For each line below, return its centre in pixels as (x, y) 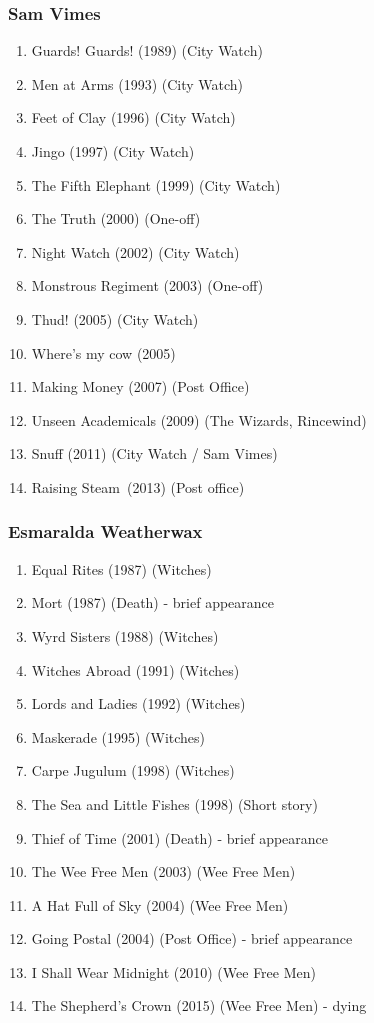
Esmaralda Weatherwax (105, 531)
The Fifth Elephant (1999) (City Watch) (156, 184)
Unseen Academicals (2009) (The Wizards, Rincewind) (199, 419)
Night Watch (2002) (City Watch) (135, 251)
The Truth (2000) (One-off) (116, 218)
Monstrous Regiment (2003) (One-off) (147, 285)
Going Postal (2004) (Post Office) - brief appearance (192, 938)
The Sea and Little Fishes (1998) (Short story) (174, 803)
